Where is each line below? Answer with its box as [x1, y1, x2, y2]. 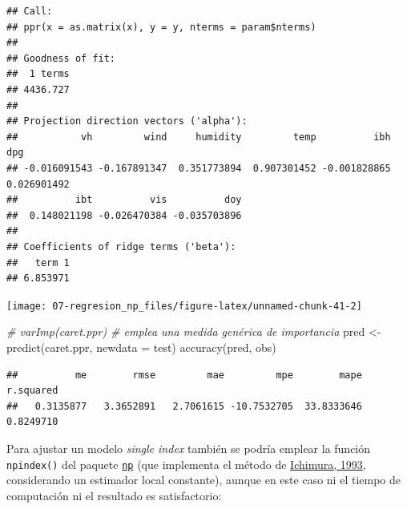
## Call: [6, 6, 53, 17]
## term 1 [6, 257, 70, 269]
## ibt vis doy [6, 194, 242, 206]
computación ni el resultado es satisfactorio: [6, 487, 222, 503]
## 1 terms [6, 68, 70, 80]
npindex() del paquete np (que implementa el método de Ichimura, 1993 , [6, 455, 366, 472]
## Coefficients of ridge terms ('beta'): [6, 240, 236, 252]
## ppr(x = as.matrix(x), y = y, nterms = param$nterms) [6, 21, 316, 33]
